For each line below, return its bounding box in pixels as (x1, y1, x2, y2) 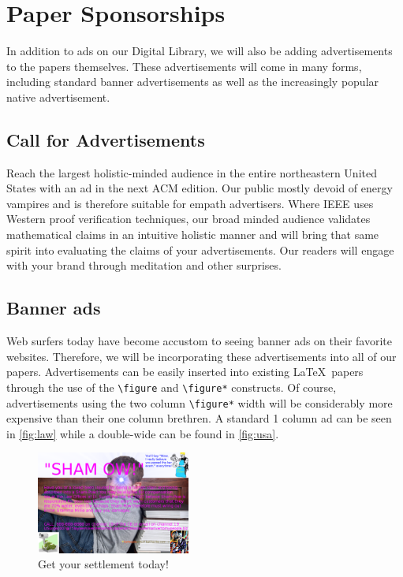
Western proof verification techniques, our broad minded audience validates (6, 210, 371, 227)
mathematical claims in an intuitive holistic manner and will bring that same (6, 226, 379, 243)
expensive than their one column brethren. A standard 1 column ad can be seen (6, 410, 392, 426)
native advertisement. (6, 88, 110, 105)
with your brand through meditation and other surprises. (6, 257, 282, 274)
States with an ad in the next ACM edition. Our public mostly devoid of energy (6, 180, 393, 196)
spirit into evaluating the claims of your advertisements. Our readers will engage (6, 241, 394, 258)
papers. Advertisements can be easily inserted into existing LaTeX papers (6, 363, 364, 380)
